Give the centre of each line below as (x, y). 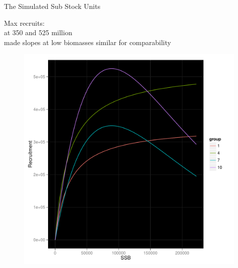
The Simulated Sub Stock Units (52, 6)
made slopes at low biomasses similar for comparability (88, 42)
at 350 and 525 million (38, 32)
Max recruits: (24, 23)
